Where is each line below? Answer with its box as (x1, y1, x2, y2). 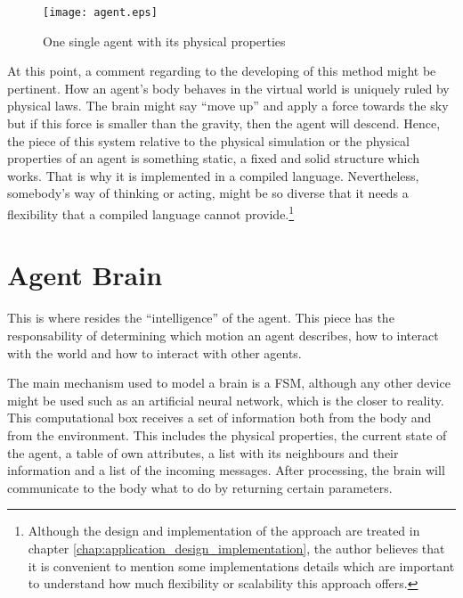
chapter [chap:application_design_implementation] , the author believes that (28, 538, 445, 557)
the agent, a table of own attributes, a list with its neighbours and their (7, 443, 399, 462)
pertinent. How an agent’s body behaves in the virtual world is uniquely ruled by (7, 78, 450, 97)
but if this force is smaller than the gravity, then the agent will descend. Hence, (7, 114, 441, 133)
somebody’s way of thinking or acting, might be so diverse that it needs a (7, 184, 409, 202)
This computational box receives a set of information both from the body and (7, 408, 432, 427)
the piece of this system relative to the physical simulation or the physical (7, 131, 410, 150)
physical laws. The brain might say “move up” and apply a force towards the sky (7, 96, 449, 115)
